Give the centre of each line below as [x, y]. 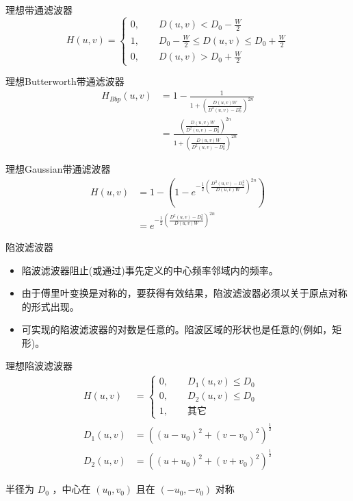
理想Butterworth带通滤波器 [65, 81]
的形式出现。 [50, 306]
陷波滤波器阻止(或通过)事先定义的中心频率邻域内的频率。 [150, 270]
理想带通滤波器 [39, 10]
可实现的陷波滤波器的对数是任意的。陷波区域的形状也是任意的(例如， [177, 329]
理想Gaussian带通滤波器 [58, 169]
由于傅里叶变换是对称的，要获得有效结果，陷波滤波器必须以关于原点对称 [184, 293]
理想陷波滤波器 [39, 366]
